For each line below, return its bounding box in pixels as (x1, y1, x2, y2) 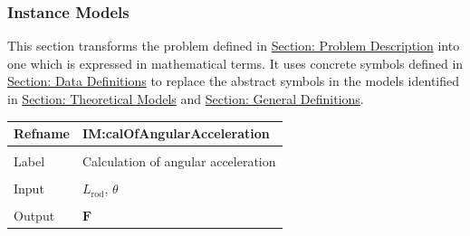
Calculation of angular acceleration (82, 152, 276, 171)
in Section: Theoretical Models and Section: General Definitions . (7, 90, 364, 108)
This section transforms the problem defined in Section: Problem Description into (7, 36, 460, 55)
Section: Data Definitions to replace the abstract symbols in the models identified (7, 71, 460, 90)
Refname (14, 124, 70, 143)
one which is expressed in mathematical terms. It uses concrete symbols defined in (7, 53, 464, 72)
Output (14, 206, 55, 225)
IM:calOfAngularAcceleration (82, 124, 270, 143)
